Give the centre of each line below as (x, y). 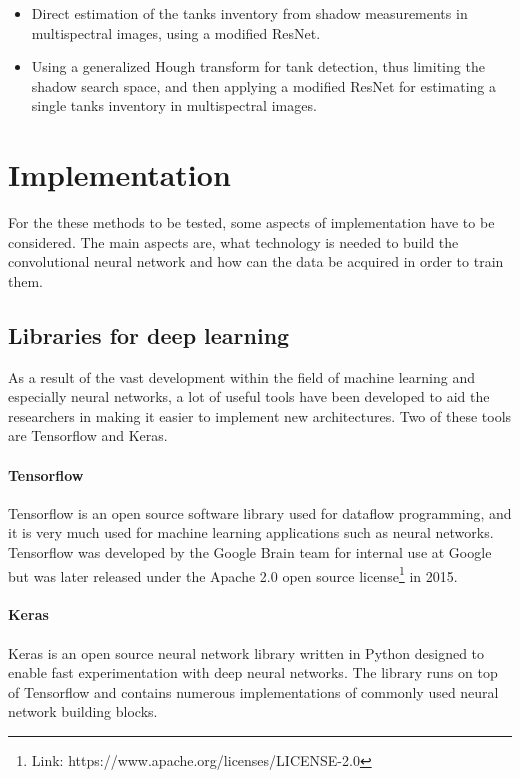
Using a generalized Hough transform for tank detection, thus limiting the (258, 66)
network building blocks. (83, 711)
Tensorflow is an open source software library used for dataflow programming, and (260, 512)
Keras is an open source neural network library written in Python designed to (246, 652)
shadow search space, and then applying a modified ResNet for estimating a (263, 85)
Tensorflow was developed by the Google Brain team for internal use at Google (250, 552)
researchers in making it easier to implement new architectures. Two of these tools (260, 415)
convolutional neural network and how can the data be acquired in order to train (256, 261)
